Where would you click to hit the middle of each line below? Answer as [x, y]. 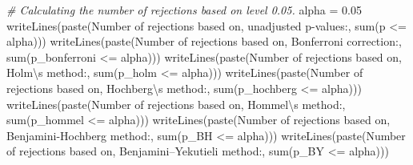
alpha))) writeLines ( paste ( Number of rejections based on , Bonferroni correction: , [204, 41]
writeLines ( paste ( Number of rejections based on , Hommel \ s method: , [176, 104]
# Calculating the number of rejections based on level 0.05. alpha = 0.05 [184, 10]
